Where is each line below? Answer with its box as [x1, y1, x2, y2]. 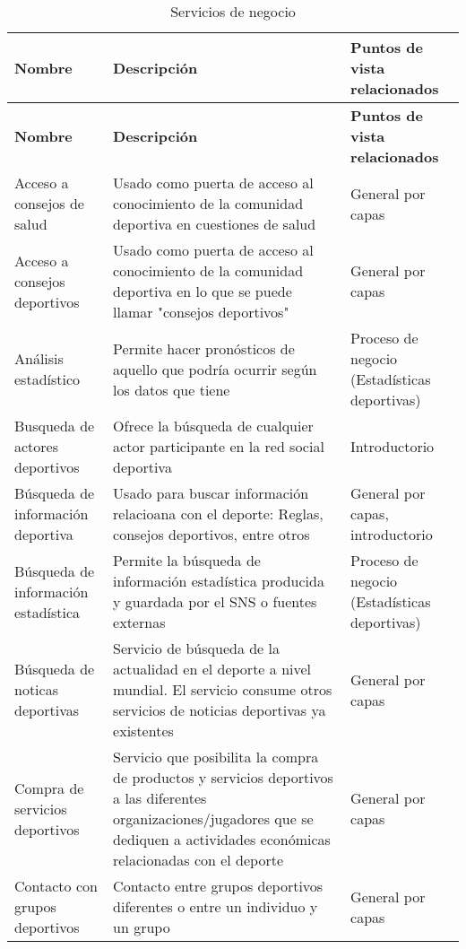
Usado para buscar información [113, 483, 309, 503]
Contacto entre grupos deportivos [113, 875, 324, 896]
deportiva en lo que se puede [113, 281, 292, 301]
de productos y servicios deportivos [113, 767, 333, 788]
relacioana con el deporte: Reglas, [113, 503, 324, 524]
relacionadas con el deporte [113, 849, 284, 870]
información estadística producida [113, 570, 324, 591]
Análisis [14, 348, 64, 369]
